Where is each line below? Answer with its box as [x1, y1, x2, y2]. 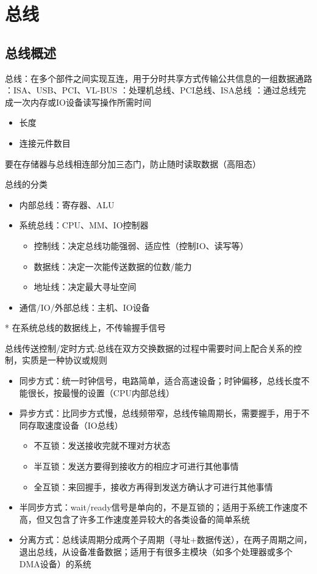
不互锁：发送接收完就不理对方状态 [34, 439, 171, 452]
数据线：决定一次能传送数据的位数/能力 [34, 260, 192, 272]
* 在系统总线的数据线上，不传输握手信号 [5, 321, 166, 334]
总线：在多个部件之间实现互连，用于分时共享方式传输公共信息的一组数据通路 [5, 71, 312, 84]
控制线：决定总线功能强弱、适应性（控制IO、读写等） [34, 239, 249, 252]
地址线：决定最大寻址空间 [34, 280, 137, 293]
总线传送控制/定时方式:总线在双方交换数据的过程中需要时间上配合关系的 [5, 341, 293, 354]
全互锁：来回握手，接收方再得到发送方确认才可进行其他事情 [34, 480, 273, 493]
